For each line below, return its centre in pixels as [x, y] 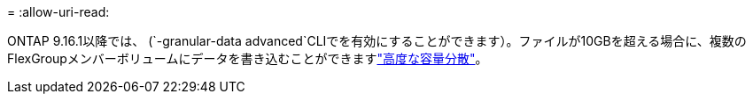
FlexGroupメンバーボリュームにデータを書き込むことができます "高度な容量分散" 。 [248, 58]
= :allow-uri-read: [58, 12]
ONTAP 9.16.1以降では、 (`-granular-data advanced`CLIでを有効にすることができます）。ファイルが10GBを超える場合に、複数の [377, 41]
